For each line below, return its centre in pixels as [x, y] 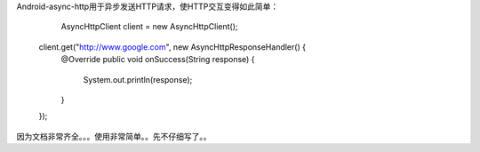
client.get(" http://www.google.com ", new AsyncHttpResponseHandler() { [172, 47]
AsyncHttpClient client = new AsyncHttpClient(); [149, 27]
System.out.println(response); [138, 79]
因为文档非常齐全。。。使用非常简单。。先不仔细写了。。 [114, 136]
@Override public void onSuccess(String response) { [158, 60]
